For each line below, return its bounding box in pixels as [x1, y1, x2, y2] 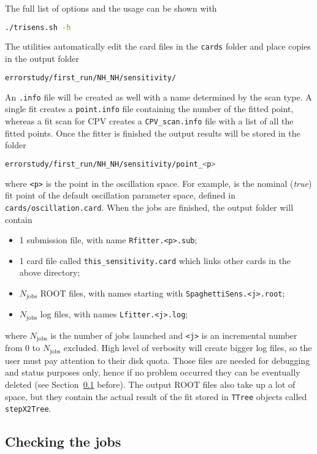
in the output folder [5, 52, 80, 65]
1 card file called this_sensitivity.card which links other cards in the [19, 254, 291, 267]
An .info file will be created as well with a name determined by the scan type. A [5, 90, 312, 103]
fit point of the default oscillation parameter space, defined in [5, 189, 235, 202]
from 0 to [5, 341, 40, 354]
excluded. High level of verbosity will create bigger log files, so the [63, 341, 312, 354]
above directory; [19, 266, 80, 279]
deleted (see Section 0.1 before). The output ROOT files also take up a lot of [5, 378, 296, 391]
